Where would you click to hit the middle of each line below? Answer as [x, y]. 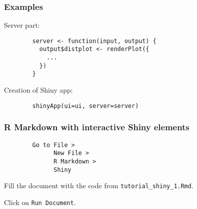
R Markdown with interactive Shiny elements [97, 127]
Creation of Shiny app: [38, 90]
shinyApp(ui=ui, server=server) [86, 106]
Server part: [22, 25]
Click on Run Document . [40, 202]
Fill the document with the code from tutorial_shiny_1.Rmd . [99, 185]
